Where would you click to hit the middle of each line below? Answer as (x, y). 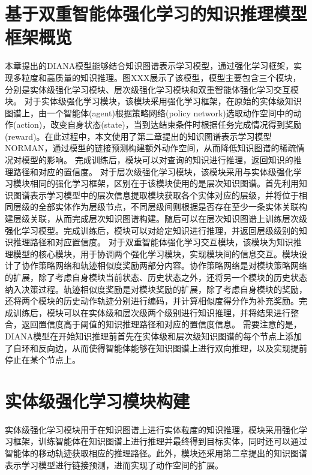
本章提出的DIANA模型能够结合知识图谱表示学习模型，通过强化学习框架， (149, 66)
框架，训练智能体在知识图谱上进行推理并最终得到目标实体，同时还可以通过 (160, 441)
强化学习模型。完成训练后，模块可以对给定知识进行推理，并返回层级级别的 (152, 230)
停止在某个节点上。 (43, 360)
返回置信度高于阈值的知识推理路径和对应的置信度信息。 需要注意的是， (161, 324)
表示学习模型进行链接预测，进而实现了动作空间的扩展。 (114, 465)
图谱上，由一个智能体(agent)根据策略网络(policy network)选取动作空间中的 (149, 112)
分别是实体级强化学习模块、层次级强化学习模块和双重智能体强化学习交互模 (152, 89)
